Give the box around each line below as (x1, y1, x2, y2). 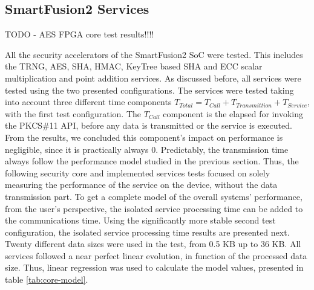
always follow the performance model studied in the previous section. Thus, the (5, 155, 299, 167)
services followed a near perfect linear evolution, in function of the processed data (5, 249, 307, 262)
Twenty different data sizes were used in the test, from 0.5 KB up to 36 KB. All (5, 237, 301, 250)
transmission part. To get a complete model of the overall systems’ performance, (5, 190, 303, 202)
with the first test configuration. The (5, 107, 142, 120)
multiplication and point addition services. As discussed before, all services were (5, 71, 301, 84)
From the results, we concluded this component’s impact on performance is (5, 130, 283, 143)
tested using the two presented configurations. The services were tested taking (5, 83, 294, 96)
